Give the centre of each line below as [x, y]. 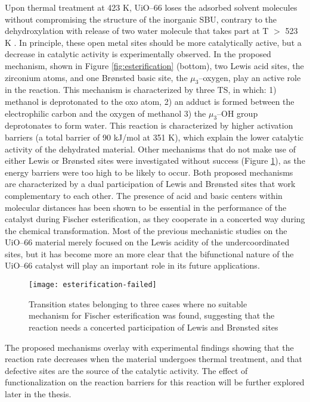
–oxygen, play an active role [250, 77]
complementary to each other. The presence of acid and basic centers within [144, 195]
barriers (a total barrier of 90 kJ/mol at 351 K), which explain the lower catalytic [154, 137]
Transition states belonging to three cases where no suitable [138, 303]
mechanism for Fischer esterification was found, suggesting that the [152, 315]
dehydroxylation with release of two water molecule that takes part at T [137, 31]
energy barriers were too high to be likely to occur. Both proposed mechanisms [149, 172]
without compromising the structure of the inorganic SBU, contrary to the [141, 19]
